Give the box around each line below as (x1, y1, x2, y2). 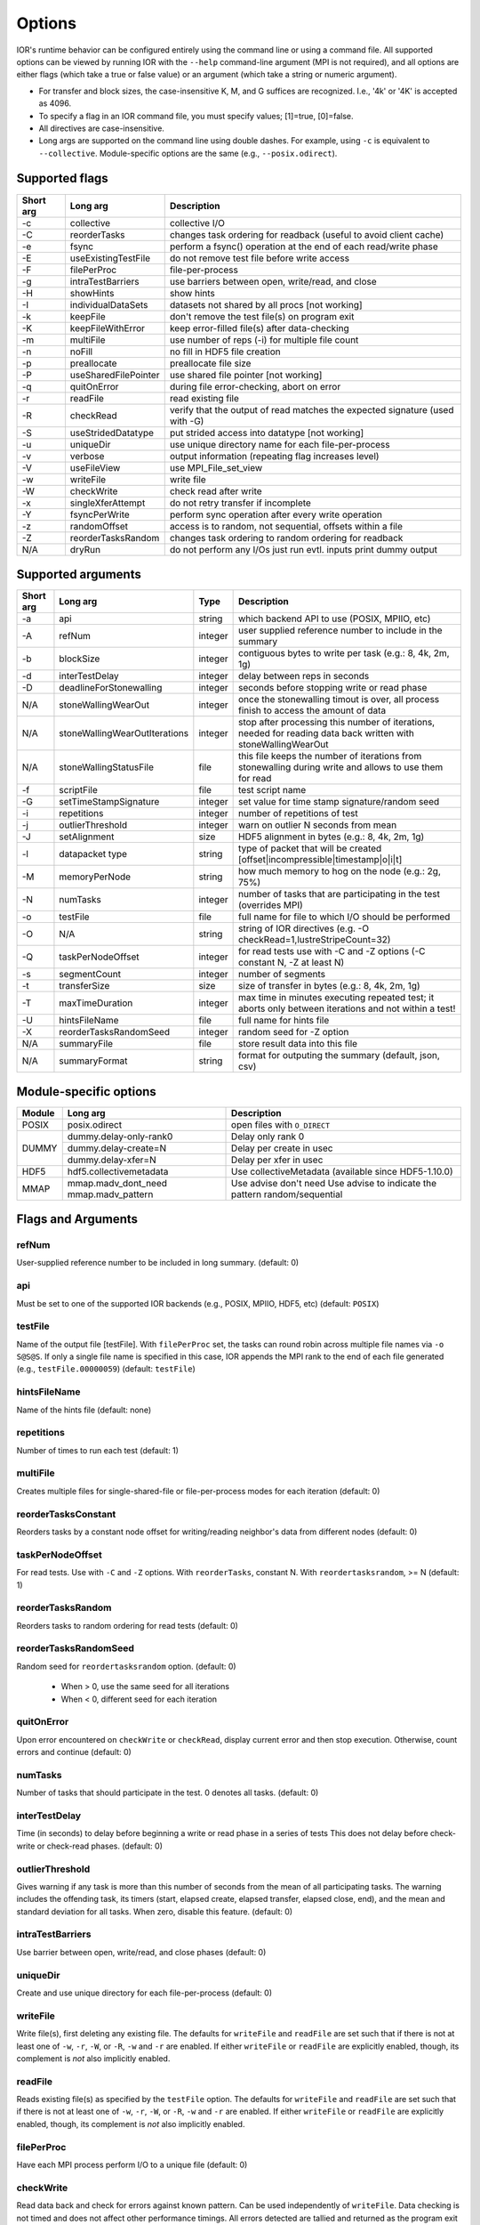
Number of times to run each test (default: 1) (16, 1444, 180, 1455)
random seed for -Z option (238, 1026, 349, 1039)
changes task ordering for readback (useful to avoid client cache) (169, 228, 444, 240)
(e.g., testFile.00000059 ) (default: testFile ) (16, 1363, 196, 1374)
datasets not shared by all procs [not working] (169, 298, 364, 311)
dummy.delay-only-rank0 (67, 1130, 173, 1143)
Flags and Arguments (16, 1211, 138, 1227)
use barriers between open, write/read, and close (169, 275, 377, 287)
